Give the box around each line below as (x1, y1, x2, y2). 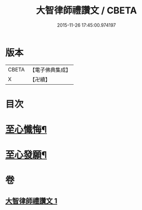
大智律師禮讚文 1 (5, 196, 58, 205)
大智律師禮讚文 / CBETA (35, 5, 137, 16)
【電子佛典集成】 (29, 66, 71, 73)
